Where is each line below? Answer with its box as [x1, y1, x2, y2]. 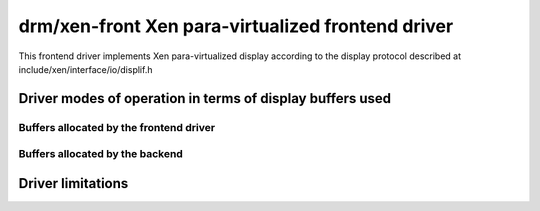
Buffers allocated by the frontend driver [18, 120, 215, 134]
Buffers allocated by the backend [18, 147, 184, 161]
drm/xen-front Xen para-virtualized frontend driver [18, 15, 454, 37]
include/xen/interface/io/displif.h [18, 63, 153, 75]
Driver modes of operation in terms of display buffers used [18, 90, 392, 107]
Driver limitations [18, 175, 129, 192]
